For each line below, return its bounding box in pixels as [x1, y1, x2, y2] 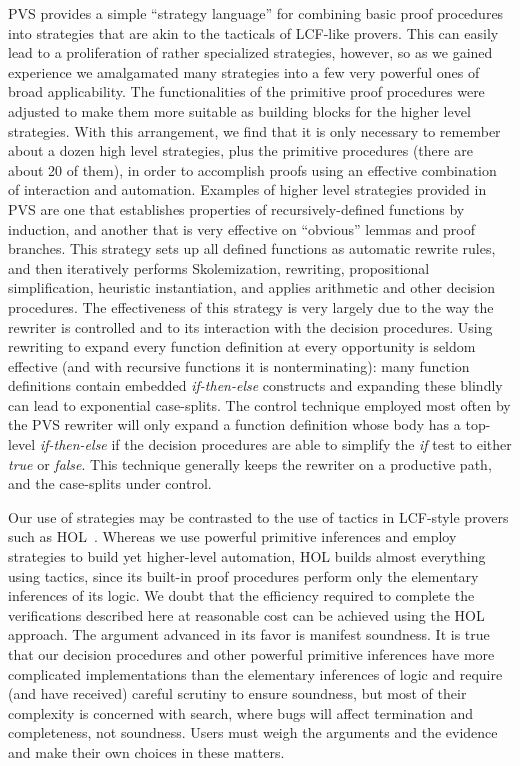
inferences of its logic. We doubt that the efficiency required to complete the [8, 585, 475, 606]
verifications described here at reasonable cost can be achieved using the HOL [8, 604, 485, 625]
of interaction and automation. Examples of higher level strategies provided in [8, 179, 487, 200]
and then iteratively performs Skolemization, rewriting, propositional [8, 257, 430, 278]
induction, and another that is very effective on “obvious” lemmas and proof [8, 218, 476, 239]
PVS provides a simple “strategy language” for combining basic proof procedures [8, 3, 504, 23]
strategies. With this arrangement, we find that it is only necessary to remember [8, 120, 501, 141]
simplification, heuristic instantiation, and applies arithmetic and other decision [8, 277, 496, 298]
